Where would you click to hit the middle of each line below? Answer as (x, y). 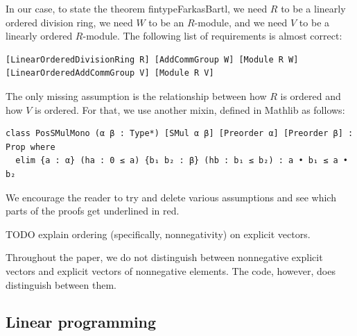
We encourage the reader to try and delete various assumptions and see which (171, 197)
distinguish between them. (61, 284)
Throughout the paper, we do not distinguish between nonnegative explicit (164, 257)
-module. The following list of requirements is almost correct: (212, 36)
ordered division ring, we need (69, 22)
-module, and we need (241, 22)
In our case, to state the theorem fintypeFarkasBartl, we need (137, 8)
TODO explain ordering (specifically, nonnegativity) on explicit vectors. (158, 234)
